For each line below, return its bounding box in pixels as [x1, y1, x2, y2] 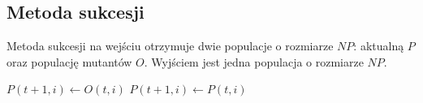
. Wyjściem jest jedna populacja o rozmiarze [144, 53, 364, 70]
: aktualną [353, 37, 404, 54]
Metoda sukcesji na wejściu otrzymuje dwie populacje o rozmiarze [6, 37, 334, 54]
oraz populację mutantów [6, 53, 132, 70]
